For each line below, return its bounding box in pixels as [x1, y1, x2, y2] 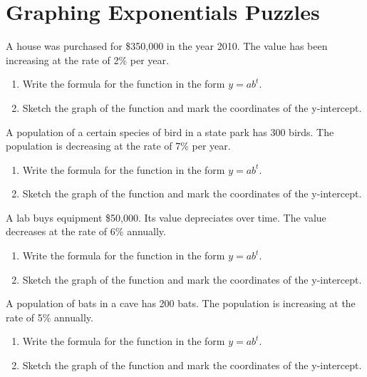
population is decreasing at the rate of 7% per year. [6, 138, 231, 153]
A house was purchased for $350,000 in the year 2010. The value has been [6, 38, 328, 53]
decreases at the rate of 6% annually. [6, 224, 166, 239]
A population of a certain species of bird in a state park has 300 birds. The [6, 124, 334, 139]
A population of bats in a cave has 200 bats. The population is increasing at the [6, 296, 356, 311]
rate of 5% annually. [6, 309, 93, 324]
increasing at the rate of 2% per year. [6, 52, 169, 67]
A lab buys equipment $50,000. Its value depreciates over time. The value [6, 210, 326, 224]
